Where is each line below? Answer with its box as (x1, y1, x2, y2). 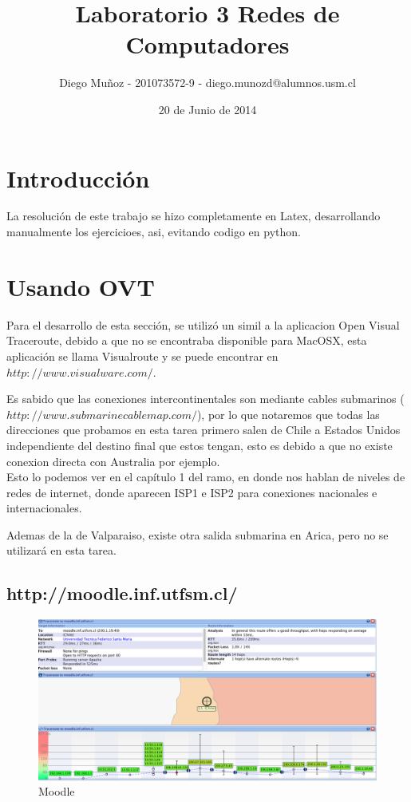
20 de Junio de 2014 (158, 101, 257, 117)
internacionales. (6, 500, 82, 516)
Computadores (125, 28, 290, 61)
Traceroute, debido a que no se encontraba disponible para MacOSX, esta (6, 332, 367, 349)
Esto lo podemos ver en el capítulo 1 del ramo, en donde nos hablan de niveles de (6, 468, 405, 485)
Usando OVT (6, 270, 155, 302)
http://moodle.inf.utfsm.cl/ (6, 581, 238, 606)
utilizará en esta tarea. (6, 542, 117, 559)
